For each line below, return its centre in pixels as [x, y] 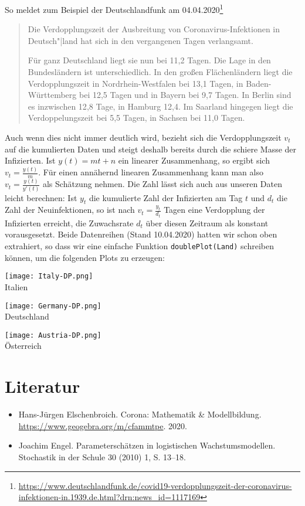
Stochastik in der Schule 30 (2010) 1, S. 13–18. [102, 456]
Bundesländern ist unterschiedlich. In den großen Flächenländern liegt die [160, 72]
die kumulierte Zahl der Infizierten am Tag [166, 197]
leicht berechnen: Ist [41, 197]
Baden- [259, 83]
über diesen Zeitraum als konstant [207, 223]
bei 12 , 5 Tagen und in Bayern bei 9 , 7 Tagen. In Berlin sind [185, 95]
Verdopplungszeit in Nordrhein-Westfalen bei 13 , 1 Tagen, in [135, 83]
